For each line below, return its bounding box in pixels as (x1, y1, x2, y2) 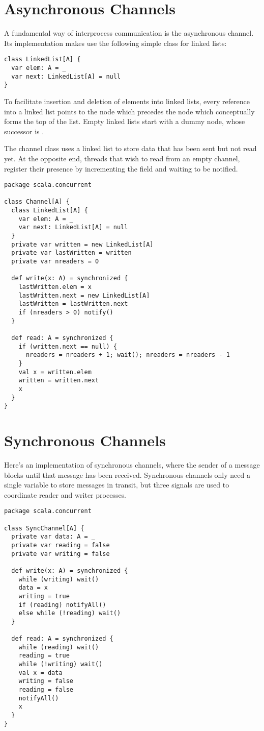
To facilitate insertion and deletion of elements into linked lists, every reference (4, 95, 250, 106)
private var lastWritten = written (11, 249, 132, 257)
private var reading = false (11, 541, 110, 549)
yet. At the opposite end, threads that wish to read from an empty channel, (4, 153, 240, 163)
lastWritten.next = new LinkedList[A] (18, 291, 150, 299)
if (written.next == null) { (18, 343, 117, 350)
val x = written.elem (18, 368, 92, 376)
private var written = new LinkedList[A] (11, 240, 154, 248)
